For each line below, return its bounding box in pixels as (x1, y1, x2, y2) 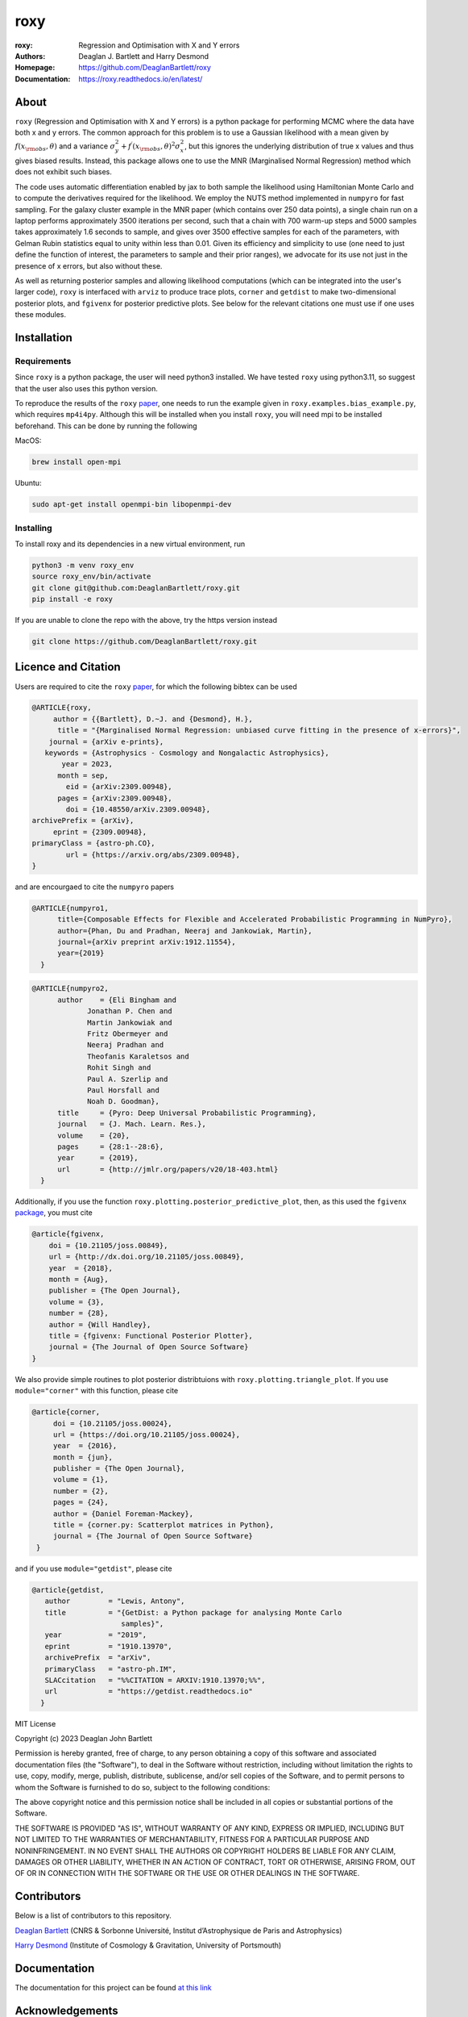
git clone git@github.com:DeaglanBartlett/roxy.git (31, 583, 241, 592)
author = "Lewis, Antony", (44, 1597, 185, 1606)
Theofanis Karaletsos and (87, 1051, 189, 1061)
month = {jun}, (52, 1452, 113, 1462)
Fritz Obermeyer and (87, 1029, 168, 1038)
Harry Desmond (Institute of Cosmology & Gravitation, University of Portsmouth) (14, 1940, 282, 1950)
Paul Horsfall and (87, 1085, 160, 1095)
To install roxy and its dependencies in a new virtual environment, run (14, 539, 246, 549)
